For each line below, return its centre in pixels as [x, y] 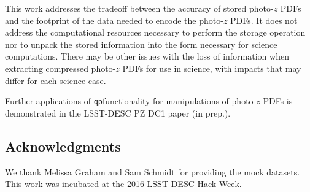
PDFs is [278, 101]
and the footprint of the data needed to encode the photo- [114, 20]
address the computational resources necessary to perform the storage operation [155, 32]
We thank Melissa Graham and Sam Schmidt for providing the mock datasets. [153, 171]
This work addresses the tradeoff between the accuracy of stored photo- [139, 8]
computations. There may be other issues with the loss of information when [147, 56]
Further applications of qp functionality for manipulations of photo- [131, 101]
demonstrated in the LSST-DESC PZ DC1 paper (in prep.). [118, 113]
